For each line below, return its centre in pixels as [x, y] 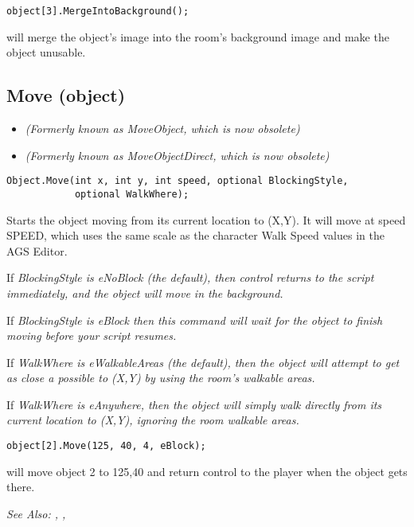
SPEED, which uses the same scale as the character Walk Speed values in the [195, 235]
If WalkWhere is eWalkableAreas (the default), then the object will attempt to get [203, 362]
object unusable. [46, 52]
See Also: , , [36, 513]
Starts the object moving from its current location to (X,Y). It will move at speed [206, 219]
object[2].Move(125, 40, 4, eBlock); [106, 446]
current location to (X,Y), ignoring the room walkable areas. [153, 420]
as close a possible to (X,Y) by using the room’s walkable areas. [161, 378]
